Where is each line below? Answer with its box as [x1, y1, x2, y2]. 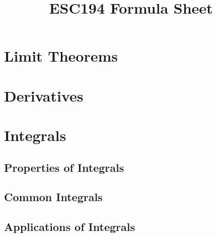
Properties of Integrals [4, 159, 124, 175]
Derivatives [4, 85, 84, 106]
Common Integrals [4, 189, 103, 205]
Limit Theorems [4, 45, 118, 66]
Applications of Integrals [4, 219, 135, 234]
